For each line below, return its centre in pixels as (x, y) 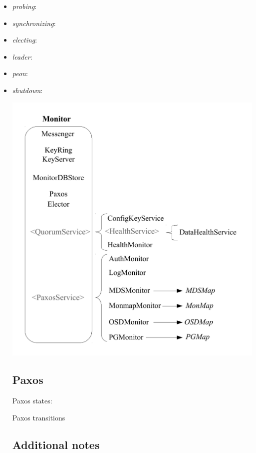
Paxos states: (32, 401)
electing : (25, 40)
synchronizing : (34, 23)
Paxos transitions (39, 417)
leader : (22, 56)
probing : (24, 6)
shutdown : (27, 90)
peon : (20, 73)
